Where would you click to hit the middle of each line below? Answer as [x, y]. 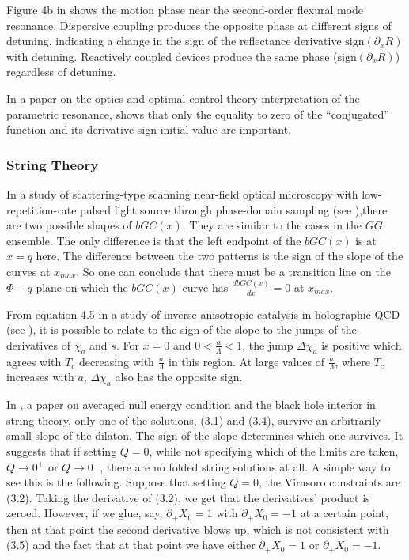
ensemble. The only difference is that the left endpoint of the [154, 240]
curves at [28, 271]
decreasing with [116, 361]
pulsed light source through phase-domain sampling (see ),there [234, 209]
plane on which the [82, 287]
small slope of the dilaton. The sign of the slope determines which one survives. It [205, 435]
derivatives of [39, 344]
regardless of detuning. [61, 72]
